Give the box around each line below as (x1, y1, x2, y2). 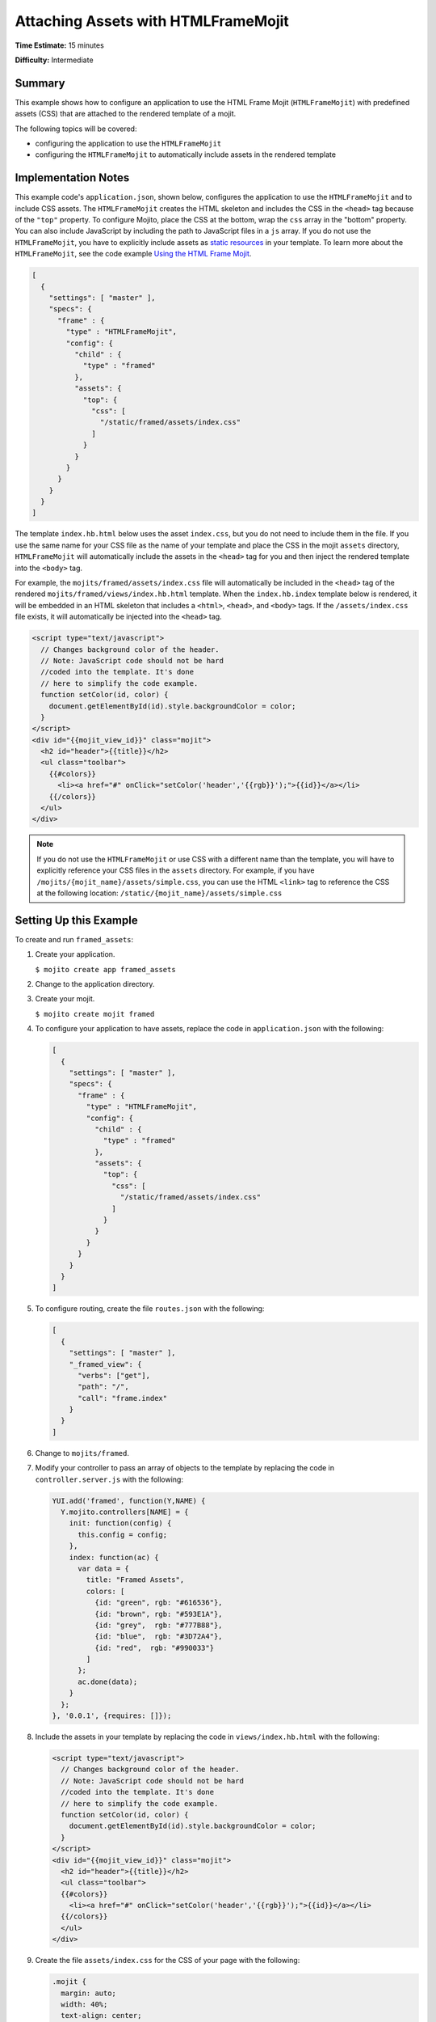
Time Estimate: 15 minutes (15, 40, 104, 50)
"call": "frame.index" (78, 1394, 168, 1402)
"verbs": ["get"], (78, 1371, 151, 1380)
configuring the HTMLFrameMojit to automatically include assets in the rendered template (35, 150, 337, 159)
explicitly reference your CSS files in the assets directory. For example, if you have (36, 865, 315, 875)
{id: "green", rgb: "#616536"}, (94, 1598, 223, 1607)
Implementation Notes (15, 171, 130, 185)
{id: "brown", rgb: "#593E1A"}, (94, 1610, 223, 1618)
